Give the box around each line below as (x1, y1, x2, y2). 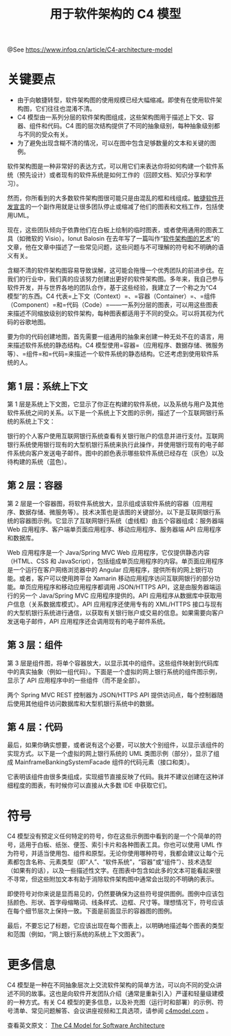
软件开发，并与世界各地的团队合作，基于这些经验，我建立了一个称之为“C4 (7, 284, 217, 292)
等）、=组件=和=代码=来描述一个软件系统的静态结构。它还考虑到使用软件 (7, 350, 213, 358)
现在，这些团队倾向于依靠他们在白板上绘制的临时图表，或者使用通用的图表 (7, 226, 218, 234)
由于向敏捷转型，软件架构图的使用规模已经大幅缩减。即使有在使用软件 (16, 96, 217, 104)
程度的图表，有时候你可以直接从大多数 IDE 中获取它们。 (12, 781, 171, 790)
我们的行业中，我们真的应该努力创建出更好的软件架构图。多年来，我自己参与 (7, 275, 224, 283)
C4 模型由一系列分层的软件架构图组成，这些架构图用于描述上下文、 (16, 113, 208, 121)
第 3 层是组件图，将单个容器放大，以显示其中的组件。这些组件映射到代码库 (7, 659, 219, 667)
